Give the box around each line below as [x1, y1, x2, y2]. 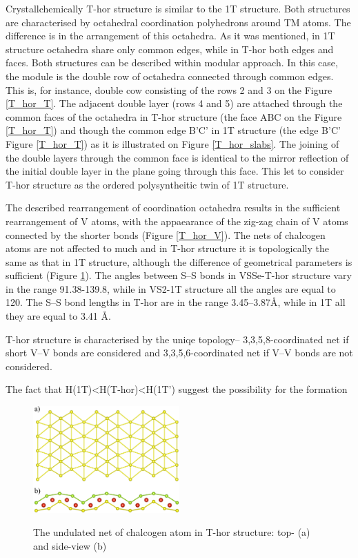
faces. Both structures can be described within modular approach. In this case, [6, 55, 338, 70]
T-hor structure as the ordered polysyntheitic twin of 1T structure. [6, 177, 289, 191]
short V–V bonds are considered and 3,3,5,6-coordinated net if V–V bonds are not [6, 345, 353, 360]
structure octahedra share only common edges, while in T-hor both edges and [6, 41, 334, 56]
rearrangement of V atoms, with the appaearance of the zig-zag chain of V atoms [6, 213, 348, 228]
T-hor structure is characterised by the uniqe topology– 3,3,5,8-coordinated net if [6, 331, 349, 346]
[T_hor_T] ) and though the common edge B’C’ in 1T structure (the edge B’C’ [6, 123, 341, 137]
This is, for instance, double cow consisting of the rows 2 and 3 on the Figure [6, 82, 332, 97]
